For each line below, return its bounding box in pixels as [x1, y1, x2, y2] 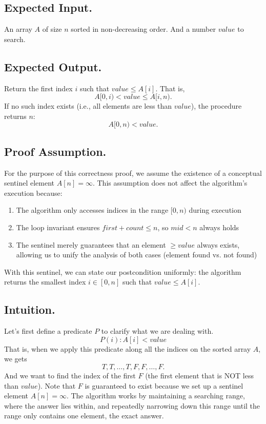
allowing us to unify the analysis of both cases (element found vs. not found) [16, 249, 257, 260]
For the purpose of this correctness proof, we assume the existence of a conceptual [4, 167, 262, 178]
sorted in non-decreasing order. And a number [71, 24, 216, 34]
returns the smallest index [4, 276, 86, 287]
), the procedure [191, 100, 242, 111]
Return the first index [4, 83, 73, 93]
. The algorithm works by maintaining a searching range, [66, 390, 245, 401]
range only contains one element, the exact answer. [4, 410, 164, 421]
